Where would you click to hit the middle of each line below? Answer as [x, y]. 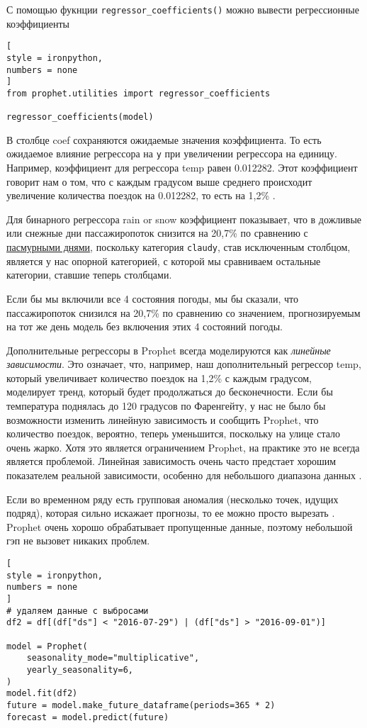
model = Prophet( [47, 646]
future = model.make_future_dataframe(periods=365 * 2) [141, 705]
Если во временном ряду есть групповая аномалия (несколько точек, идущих [173, 499]
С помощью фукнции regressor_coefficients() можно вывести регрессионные [183, 9]
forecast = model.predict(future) [88, 717]
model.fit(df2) [42, 694]
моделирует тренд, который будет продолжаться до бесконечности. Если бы [170, 392]
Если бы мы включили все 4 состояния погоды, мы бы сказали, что [153, 298]
